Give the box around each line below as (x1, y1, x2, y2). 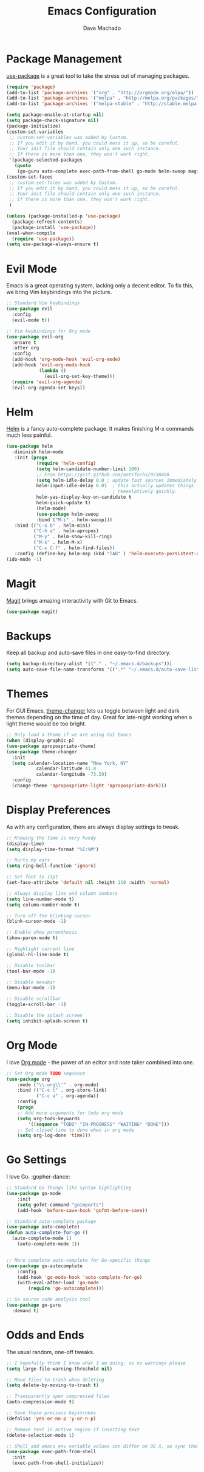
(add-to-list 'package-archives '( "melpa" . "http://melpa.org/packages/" (6, 95, 200, 101)
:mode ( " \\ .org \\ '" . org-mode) (17, 1081, 99, 1088)
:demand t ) (12, 1307, 39, 1313)
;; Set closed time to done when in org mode (17, 1127, 135, 1133)
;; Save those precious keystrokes (6, 1410, 97, 1416)
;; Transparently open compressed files (6, 1393, 110, 1400)
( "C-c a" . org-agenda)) (36, 1093, 99, 1099)
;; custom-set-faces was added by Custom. (8, 179, 118, 186)
